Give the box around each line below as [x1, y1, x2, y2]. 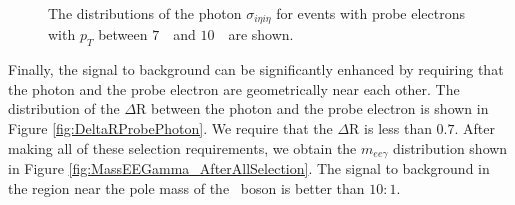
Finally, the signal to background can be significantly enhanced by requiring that [8, 59, 504, 80]
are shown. [228, 24, 294, 45]
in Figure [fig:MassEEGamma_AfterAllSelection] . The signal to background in [8, 158, 490, 179]
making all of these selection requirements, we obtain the [8, 137, 357, 158]
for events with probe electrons [276, 3, 466, 23]
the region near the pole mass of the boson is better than [8, 177, 365, 198]
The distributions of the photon [48, 3, 242, 23]
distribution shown [392, 137, 508, 158]
